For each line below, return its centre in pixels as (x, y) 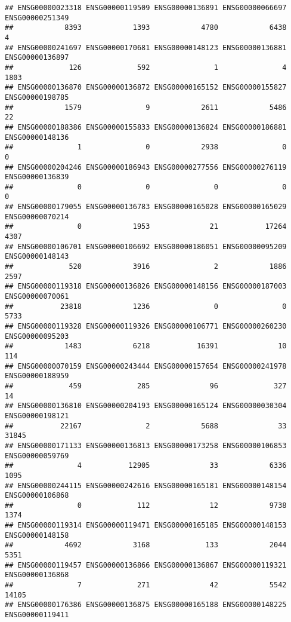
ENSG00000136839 (37, 177)
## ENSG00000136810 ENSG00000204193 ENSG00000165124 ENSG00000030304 (146, 406)
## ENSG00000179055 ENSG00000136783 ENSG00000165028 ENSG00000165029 (146, 207)
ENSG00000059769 (37, 456)
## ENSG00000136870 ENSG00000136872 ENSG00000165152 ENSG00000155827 (146, 88)
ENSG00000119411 (37, 615)
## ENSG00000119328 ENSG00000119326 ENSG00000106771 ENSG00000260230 (146, 326)
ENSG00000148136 (37, 137)
